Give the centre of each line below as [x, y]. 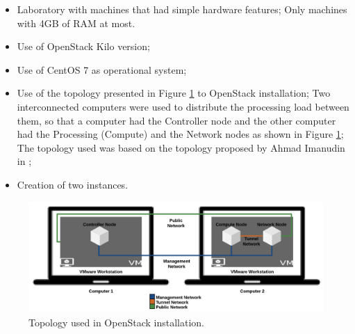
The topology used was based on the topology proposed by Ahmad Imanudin [181, 147]
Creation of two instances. [73, 184]
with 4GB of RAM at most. [76, 23]
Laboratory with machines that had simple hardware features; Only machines [182, 9]
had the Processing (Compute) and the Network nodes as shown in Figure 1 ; [180, 134]
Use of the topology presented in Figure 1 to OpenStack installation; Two [174, 93]
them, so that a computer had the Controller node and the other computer [176, 120]
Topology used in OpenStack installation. [116, 322]
